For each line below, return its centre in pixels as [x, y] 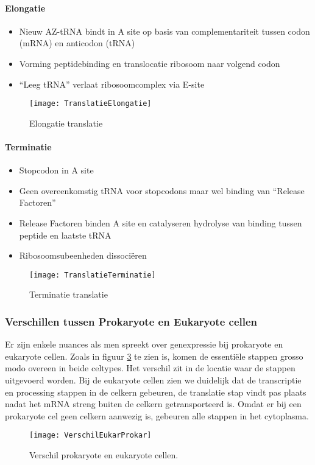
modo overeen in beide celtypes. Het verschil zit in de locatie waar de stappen [150, 368]
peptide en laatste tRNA [65, 235]
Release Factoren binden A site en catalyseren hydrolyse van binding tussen [161, 223]
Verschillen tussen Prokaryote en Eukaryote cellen [131, 321]
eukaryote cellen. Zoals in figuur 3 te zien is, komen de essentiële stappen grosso [154, 356]
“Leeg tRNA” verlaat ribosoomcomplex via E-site [112, 84]
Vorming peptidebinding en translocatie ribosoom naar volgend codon [150, 63]
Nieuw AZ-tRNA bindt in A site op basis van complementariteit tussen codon [165, 31]
